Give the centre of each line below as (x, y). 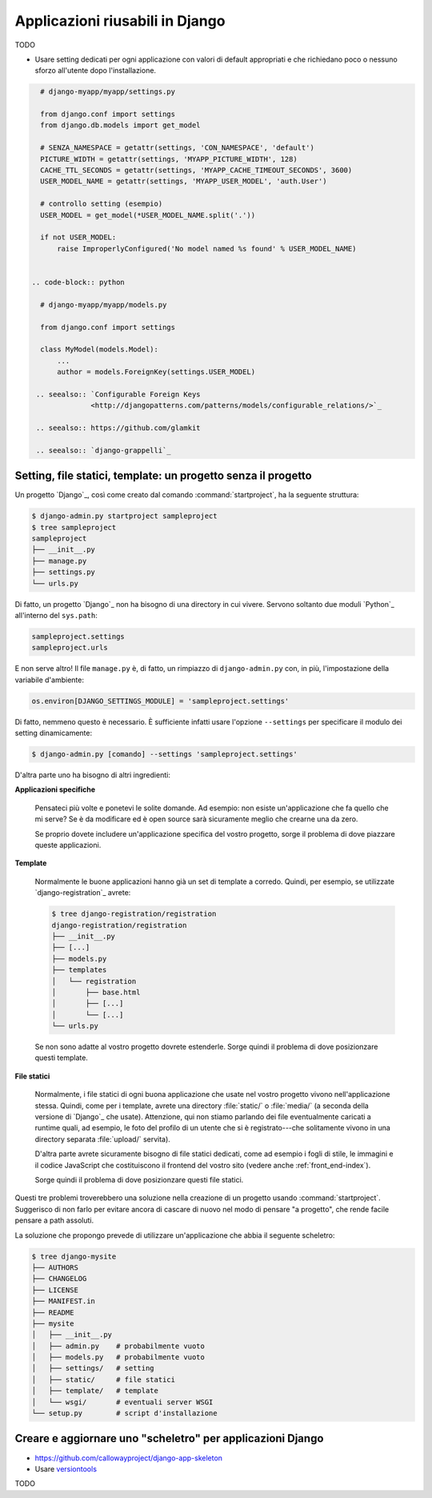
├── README (53, 1312)
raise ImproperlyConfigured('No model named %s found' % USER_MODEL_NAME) (207, 249)
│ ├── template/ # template (95, 1391)
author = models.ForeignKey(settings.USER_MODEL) (156, 372)
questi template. (61, 1058)
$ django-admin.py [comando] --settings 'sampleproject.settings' (164, 754)
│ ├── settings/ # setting (93, 1368)
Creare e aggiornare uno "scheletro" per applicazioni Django (169, 1438)
